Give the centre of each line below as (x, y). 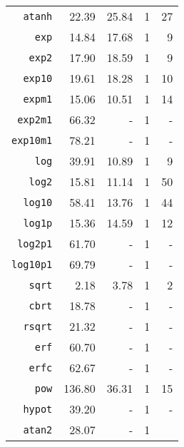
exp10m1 (32, 140)
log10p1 (32, 264)
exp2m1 (35, 119)
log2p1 (35, 243)
